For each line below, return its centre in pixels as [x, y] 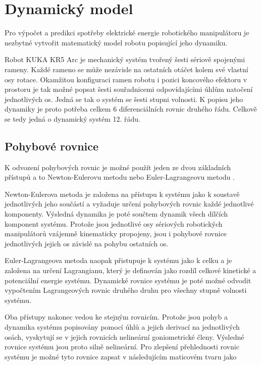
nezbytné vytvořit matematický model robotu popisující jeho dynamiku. [116, 42]
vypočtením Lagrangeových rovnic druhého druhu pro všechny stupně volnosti [126, 290]
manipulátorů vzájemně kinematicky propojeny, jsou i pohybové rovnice [116, 233]
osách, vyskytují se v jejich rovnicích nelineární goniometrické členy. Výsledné [124, 336]
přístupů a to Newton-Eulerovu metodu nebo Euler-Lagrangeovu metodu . [120, 177]
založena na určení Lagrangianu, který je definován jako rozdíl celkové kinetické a [130, 270]
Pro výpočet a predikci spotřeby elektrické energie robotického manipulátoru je [127, 33]
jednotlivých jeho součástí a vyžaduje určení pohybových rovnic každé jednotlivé [129, 204]
